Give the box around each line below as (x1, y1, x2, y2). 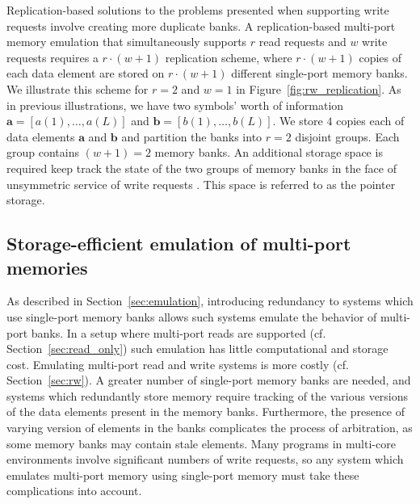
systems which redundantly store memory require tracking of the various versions (6, 387, 409, 404)
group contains (6, 144, 79, 161)
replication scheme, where (165, 48, 292, 65)
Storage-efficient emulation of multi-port (6, 231, 351, 256)
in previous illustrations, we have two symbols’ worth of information (6, 96, 344, 113)
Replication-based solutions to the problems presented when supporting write (6, 2, 389, 18)
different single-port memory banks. (231, 65, 408, 82)
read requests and (258, 33, 346, 50)
